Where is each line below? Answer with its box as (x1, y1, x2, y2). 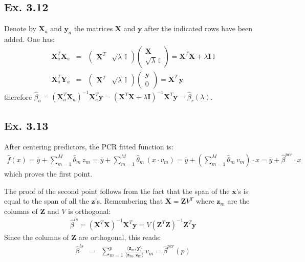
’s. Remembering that (95, 195, 163, 206)
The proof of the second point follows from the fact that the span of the (4, 185, 230, 196)
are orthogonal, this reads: (78, 232, 161, 243)
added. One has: (4, 34, 55, 44)
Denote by (4, 23, 36, 34)
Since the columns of (4, 232, 69, 243)
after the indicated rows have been (144, 23, 253, 34)
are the (227, 195, 250, 206)
